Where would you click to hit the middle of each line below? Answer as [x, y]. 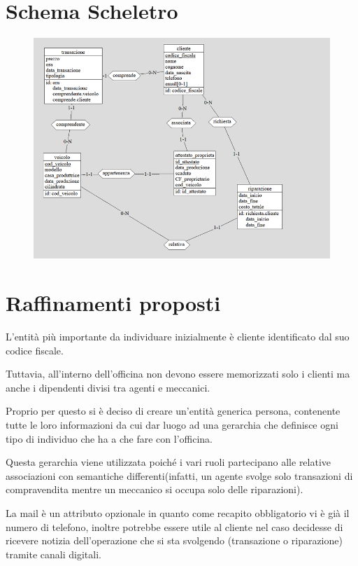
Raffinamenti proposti [113, 303]
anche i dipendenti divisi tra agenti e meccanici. [108, 387]
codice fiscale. [35, 350]
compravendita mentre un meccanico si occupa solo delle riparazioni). [155, 489]
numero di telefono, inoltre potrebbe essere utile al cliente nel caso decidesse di [174, 526]
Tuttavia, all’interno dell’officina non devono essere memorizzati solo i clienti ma [178, 374]
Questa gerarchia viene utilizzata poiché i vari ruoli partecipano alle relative [169, 462]
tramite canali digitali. [53, 554]
